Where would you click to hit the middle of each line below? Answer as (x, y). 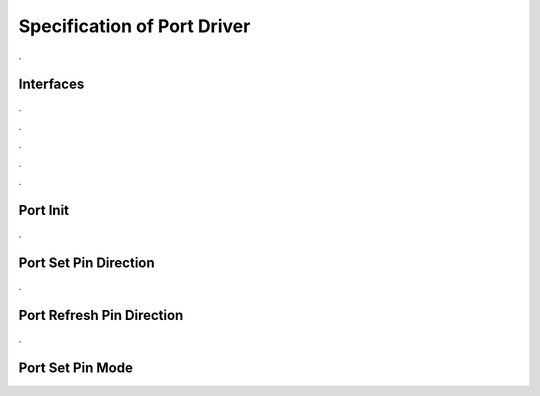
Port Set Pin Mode (76, 367)
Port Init (44, 210)
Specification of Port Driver (134, 26)
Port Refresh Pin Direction (101, 315)
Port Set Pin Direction (86, 262)
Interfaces (51, 84)
